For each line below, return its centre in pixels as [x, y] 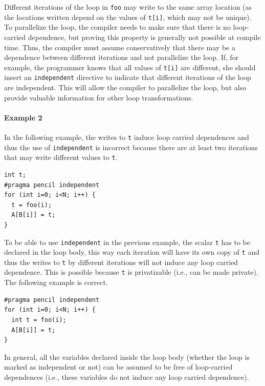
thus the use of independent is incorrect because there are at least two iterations [131, 147]
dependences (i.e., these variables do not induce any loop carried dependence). [127, 377]
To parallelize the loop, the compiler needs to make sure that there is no [117, 27]
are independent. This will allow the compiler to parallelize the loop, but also [125, 87]
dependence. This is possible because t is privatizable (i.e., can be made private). [131, 272]
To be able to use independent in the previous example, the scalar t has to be [127, 242]
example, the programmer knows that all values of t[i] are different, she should [130, 67]
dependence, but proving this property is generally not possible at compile [144, 37]
